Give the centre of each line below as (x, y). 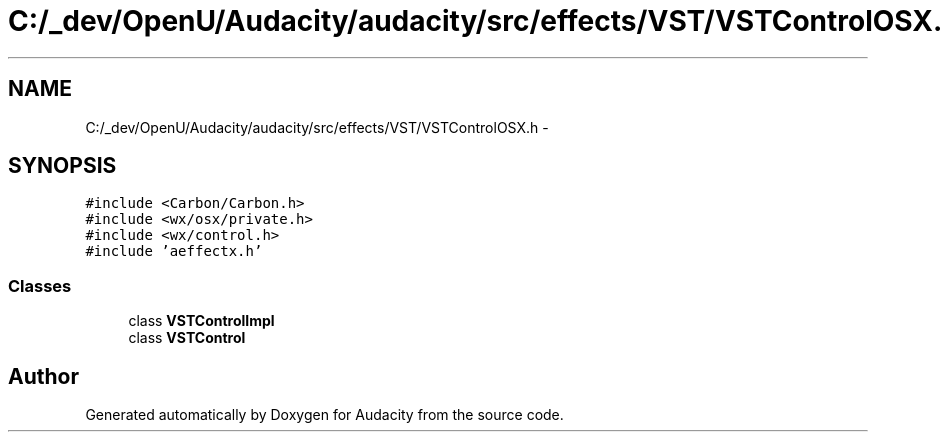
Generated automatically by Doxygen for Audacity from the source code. (324, 415)
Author (43, 376)
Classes (40, 285)
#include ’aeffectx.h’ (174, 251)
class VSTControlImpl (201, 321)
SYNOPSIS (62, 166)
